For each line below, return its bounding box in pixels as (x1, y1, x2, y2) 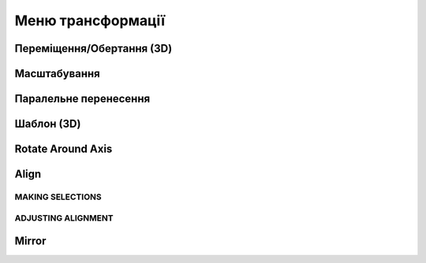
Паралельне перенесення (14, 92, 151, 106)
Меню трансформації (14, 12, 166, 29)
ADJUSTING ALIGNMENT (14, 213, 114, 224)
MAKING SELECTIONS (14, 191, 102, 202)
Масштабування (14, 67, 100, 80)
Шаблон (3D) (14, 117, 81, 131)
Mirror (14, 235, 47, 248)
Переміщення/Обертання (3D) (14, 42, 173, 55)
